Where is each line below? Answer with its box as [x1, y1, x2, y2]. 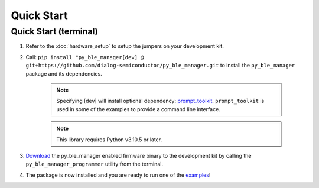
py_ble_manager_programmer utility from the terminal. [25, 160, 164, 168]
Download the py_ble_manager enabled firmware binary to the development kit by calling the [25, 152, 252, 159]
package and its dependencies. [25, 70, 103, 77]
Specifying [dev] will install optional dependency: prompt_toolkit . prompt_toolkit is [56, 98, 265, 105]
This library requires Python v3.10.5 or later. [56, 136, 162, 143]
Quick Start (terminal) [11, 26, 99, 37]
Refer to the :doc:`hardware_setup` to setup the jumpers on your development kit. [25, 43, 224, 50]
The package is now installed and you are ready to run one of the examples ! [25, 171, 211, 179]
